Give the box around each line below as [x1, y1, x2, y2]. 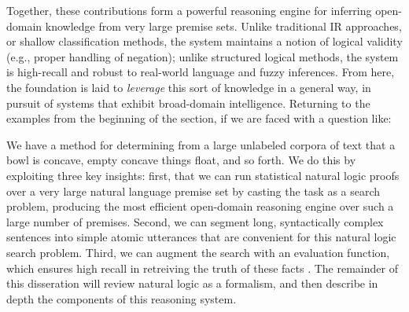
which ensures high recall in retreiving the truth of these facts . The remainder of [6, 259, 398, 276]
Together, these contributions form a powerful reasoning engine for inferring [6, 2, 372, 18]
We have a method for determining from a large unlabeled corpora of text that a [6, 136, 396, 152]
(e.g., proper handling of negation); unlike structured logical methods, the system [6, 48, 399, 64]
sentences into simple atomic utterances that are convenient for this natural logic [6, 229, 396, 245]
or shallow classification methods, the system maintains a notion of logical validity [6, 33, 403, 50]
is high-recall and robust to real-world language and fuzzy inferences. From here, [6, 64, 395, 80]
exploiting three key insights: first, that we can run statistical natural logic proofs [6, 167, 400, 183]
